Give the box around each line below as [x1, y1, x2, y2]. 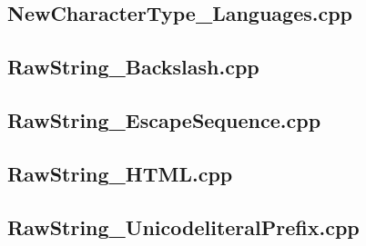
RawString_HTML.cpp [7, 159, 233, 187]
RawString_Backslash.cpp [7, 53, 259, 81]
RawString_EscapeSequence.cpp [7, 105, 321, 133]
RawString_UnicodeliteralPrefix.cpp [7, 212, 360, 241]
